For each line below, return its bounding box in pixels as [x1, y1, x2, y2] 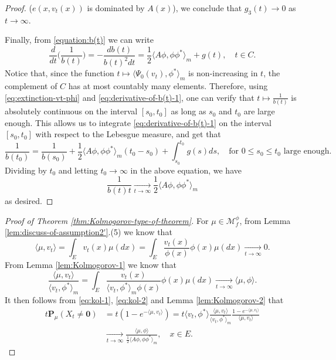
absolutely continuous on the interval [5, 105, 138, 117]
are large [243, 105, 275, 117]
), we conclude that [172, 2, 242, 13]
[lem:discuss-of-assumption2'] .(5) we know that [5, 226, 172, 238]
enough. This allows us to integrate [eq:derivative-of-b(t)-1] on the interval [5, 116, 271, 128]
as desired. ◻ [5, 195, 53, 207]
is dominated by [87, 2, 145, 13]
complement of [5, 80, 57, 92]
